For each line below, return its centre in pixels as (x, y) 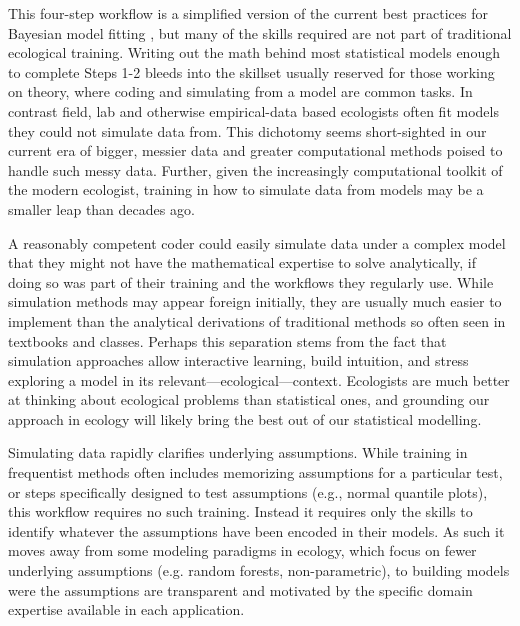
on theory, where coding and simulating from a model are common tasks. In (240, 91)
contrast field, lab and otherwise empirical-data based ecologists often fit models (253, 110)
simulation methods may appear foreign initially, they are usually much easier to (255, 301)
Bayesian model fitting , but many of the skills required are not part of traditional (260, 32)
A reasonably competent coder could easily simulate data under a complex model (257, 242)
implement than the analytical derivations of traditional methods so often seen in (257, 320)
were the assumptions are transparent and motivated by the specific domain (240, 589)
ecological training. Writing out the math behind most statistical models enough (254, 52)
